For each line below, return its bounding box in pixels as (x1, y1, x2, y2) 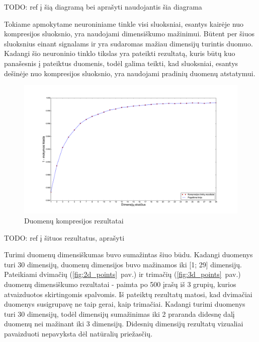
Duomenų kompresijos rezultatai (24, 215, 124, 225)
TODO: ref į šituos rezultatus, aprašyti (4, 232, 125, 243)
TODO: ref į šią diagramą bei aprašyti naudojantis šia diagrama (4, 2, 202, 12)
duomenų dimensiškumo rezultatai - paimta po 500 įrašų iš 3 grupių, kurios (4, 278, 236, 289)
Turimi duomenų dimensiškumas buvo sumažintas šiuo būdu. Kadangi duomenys (4, 249, 253, 260)
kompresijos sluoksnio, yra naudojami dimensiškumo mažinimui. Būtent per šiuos (4, 28, 254, 39)
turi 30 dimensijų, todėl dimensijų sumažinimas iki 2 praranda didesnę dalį (4, 308, 235, 319)
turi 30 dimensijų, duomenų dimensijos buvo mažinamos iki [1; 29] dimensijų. (4, 259, 242, 269)
